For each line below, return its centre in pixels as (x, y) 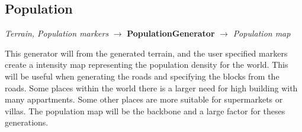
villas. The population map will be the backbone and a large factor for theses (145, 110)
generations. (27, 122)
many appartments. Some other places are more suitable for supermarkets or (144, 99)
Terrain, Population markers (57, 33)
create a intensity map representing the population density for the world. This (147, 65)
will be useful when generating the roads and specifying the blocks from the (142, 76)
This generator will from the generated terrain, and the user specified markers (146, 53)
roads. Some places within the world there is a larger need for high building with (151, 88)
